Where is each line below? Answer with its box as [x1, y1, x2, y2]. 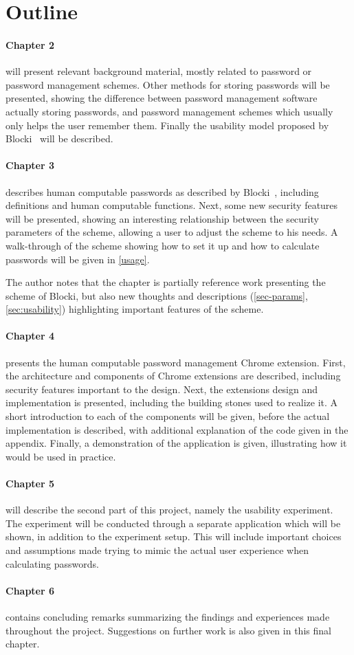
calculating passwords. [5, 556, 99, 570]
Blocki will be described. [5, 131, 113, 146]
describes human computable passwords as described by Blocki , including [5, 184, 319, 199]
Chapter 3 [5, 158, 55, 173]
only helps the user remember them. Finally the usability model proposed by [5, 118, 329, 132]
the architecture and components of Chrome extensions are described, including [5, 368, 341, 383]
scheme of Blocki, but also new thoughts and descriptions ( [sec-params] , [5, 288, 308, 302]
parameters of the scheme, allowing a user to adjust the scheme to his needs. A [5, 225, 338, 239]
